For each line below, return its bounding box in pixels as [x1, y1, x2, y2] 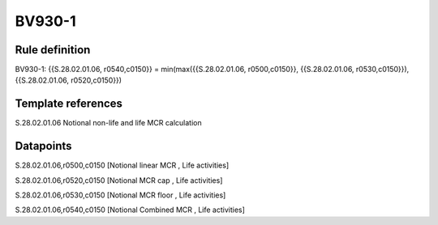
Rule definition [15, 43, 91, 57]
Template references [15, 97, 123, 111]
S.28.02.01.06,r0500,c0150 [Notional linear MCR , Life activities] [15, 160, 230, 170]
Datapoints [15, 139, 72, 153]
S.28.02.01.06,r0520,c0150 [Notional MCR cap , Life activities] [15, 175, 223, 185]
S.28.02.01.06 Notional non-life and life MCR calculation [15, 118, 202, 128]
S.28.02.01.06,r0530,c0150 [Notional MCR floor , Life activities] [15, 190, 226, 200]
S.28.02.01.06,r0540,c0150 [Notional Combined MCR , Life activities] [15, 205, 245, 214]
